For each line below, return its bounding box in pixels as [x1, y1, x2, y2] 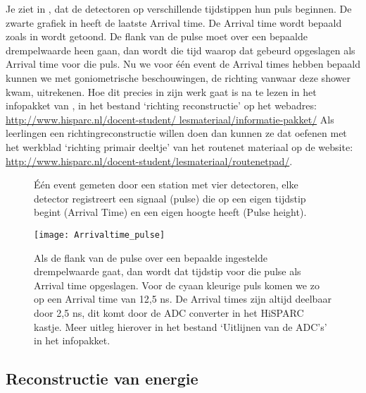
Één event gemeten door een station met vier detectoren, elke [34, 177, 298, 192]
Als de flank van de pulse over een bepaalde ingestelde [34, 250, 267, 265]
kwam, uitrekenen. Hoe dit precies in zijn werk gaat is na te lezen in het [6, 84, 317, 99]
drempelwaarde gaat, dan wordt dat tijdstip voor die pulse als [34, 264, 301, 279]
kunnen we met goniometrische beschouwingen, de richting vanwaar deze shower [6, 70, 351, 85]
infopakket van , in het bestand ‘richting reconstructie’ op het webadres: [6, 98, 317, 113]
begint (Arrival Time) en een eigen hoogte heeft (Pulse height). [34, 205, 307, 219]
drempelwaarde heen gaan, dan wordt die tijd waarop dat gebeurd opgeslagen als [6, 42, 355, 57]
